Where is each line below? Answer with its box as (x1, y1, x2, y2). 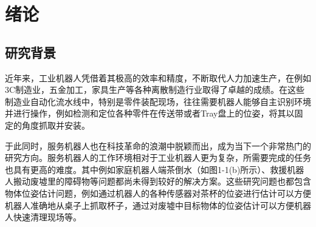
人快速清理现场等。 (5, 211, 81, 223)
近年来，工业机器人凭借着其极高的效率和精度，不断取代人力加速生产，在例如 (5, 71, 311, 84)
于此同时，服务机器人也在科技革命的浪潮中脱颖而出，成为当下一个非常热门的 (5, 139, 311, 152)
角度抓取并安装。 (21, 118, 90, 131)
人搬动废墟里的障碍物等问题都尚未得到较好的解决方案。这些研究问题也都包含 (5, 175, 311, 188)
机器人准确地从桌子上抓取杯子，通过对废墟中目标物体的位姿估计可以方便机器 (5, 198, 311, 211)
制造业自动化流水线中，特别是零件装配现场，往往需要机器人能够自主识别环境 (5, 95, 311, 107)
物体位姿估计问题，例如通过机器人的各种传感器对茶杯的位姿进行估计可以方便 (5, 186, 311, 199)
